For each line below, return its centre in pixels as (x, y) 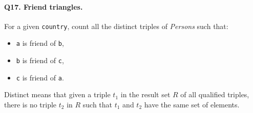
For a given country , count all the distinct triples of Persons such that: (116, 26)
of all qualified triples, (215, 94)
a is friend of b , (40, 43)
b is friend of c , (40, 60)
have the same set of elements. (192, 105)
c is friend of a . (40, 77)
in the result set (145, 94)
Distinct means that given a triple (57, 94)
